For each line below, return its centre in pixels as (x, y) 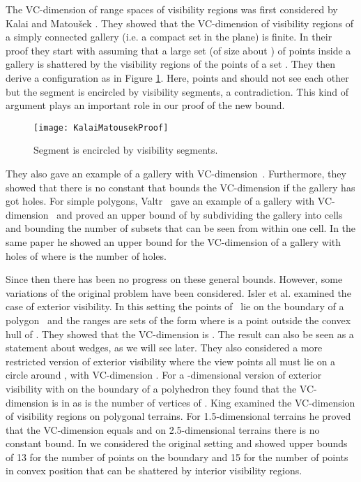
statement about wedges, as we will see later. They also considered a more (164, 348)
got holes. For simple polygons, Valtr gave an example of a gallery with (160, 201)
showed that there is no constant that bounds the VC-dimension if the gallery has (180, 187)
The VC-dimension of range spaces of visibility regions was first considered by (172, 9)
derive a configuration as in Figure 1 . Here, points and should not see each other (177, 77)
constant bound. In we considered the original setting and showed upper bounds (177, 443)
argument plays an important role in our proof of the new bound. (145, 105)
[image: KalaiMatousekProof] (101, 127)
